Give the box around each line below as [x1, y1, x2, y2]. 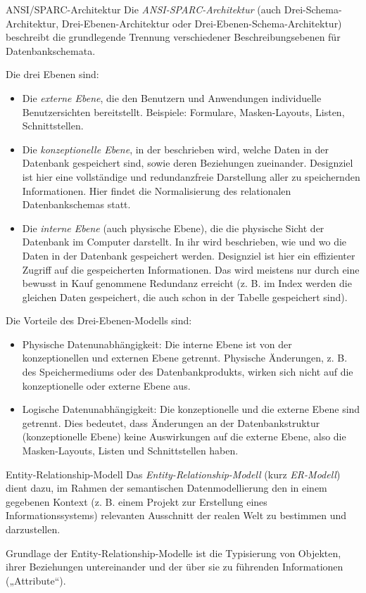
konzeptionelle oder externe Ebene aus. [22, 378, 191, 393]
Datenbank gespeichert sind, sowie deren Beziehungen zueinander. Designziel [22, 155, 353, 170]
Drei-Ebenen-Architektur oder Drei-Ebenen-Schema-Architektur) [61, 15, 342, 30]
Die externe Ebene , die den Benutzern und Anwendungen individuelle [22, 90, 322, 105]
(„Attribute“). [6, 573, 66, 587]
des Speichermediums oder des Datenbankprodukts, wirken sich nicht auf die [22, 364, 353, 379]
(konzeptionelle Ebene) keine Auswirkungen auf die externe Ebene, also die [22, 429, 346, 444]
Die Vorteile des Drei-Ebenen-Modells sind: [6, 313, 192, 328]
